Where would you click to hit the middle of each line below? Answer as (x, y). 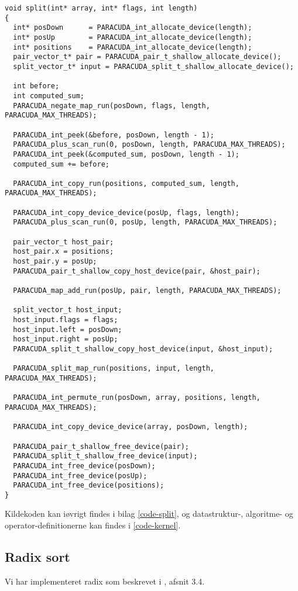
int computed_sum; (49, 96)
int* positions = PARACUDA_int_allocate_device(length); (133, 47)
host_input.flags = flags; (66, 320)
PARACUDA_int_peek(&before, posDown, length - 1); (114, 135)
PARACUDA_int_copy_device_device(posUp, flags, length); (126, 212)
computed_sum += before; (61, 164)
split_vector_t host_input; (68, 310)
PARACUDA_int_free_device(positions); (89, 485)
